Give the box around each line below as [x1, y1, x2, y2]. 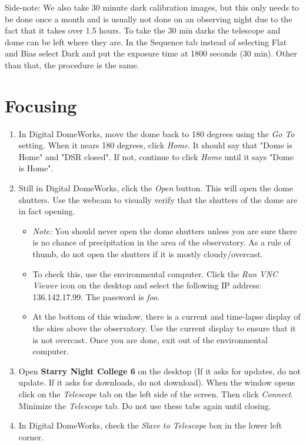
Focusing [5, 93, 77, 117]
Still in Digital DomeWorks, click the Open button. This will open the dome [18, 182, 293, 194]
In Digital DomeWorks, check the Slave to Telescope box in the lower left [18, 419, 282, 431]
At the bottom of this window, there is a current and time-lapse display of [32, 310, 301, 323]
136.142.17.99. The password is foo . [32, 290, 159, 303]
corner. [18, 430, 44, 443]
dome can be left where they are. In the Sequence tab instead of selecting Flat [5, 35, 287, 48]
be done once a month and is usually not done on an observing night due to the [5, 12, 292, 25]
